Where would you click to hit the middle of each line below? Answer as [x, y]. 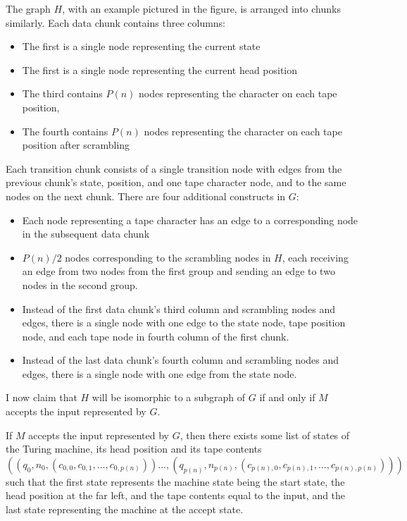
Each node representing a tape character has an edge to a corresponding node [190, 220]
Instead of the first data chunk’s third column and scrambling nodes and [179, 308]
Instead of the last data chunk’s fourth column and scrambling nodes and [181, 360]
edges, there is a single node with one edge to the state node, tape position [184, 323]
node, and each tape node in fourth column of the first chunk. [156, 336]
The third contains [62, 93]
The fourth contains [65, 131]
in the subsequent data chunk [86, 234]
